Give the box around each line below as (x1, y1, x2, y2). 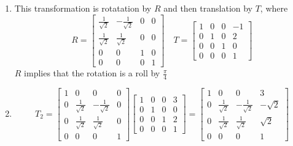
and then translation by (163, 2, 253, 14)
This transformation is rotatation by (14, 2, 152, 14)
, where (260, 2, 288, 14)
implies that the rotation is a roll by (24, 67, 160, 79)
